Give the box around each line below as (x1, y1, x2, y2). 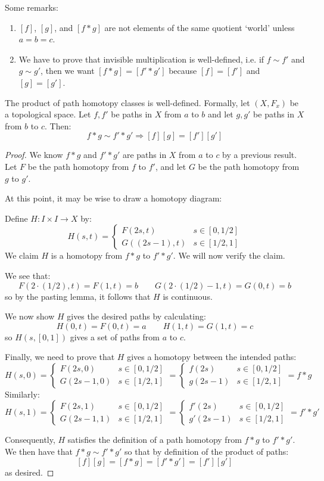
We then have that (5, 445, 73, 458)
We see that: (5, 269, 51, 281)
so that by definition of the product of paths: (124, 445, 289, 458)
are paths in (122, 148, 167, 161)
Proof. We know (5, 148, 63, 161)
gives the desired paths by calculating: (67, 310, 206, 322)
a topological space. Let (5, 108, 91, 120)
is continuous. (163, 290, 213, 302)
